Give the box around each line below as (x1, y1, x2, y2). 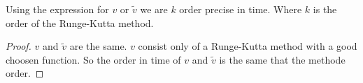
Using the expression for (6, 2, 109, 16)
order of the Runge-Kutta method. (6, 15, 154, 30)
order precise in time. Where (179, 2, 302, 16)
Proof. (6, 39, 31, 53)
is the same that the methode (219, 52, 346, 66)
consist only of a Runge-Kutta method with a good (138, 39, 357, 53)
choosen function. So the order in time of (6, 52, 181, 66)
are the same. (69, 39, 127, 53)
